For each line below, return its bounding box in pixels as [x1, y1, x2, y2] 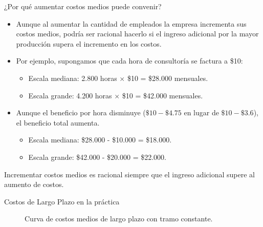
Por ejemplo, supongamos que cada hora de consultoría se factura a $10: [16, 55, 243, 66]
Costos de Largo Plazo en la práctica [4, 196, 120, 207]
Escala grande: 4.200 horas [28, 90, 112, 100]
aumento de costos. [4, 179, 64, 190]
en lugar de [184, 107, 219, 118]
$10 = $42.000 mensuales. [122, 90, 203, 100]
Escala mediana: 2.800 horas [28, 72, 117, 83]
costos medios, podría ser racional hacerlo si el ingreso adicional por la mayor [16, 28, 259, 39]
